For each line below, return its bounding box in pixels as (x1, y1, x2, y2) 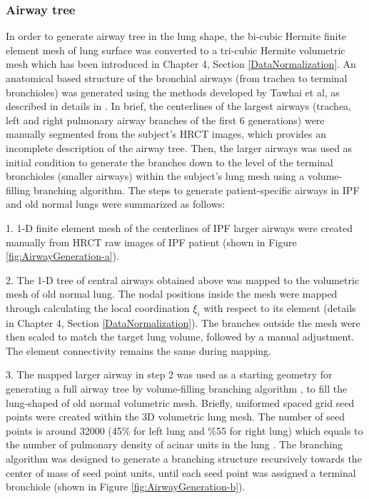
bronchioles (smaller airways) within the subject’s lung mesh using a (6, 168, 305, 183)
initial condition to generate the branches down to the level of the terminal (6, 154, 333, 169)
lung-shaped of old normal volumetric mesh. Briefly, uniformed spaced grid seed (6, 395, 355, 410)
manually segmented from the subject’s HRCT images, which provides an (6, 126, 327, 141)
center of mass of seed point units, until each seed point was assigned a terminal (6, 465, 356, 480)
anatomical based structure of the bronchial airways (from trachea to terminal (6, 71, 348, 85)
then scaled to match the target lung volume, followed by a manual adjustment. (6, 329, 355, 344)
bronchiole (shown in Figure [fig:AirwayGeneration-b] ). (6, 479, 246, 494)
